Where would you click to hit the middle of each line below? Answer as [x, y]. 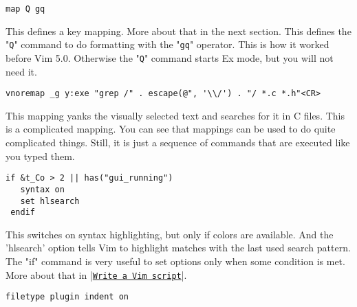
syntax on [42, 189]
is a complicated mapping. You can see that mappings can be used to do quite [171, 129]
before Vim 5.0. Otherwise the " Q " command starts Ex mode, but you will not [170, 57]
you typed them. [40, 156]
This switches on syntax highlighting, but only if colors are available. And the [170, 234]
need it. [21, 71]
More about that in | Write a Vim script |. [96, 274]
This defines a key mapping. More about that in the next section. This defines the [178, 31]
